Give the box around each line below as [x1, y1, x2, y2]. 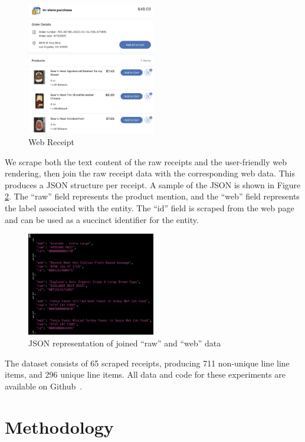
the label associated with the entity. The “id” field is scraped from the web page [5, 201, 294, 214]
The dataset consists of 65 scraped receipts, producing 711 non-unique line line [5, 356, 290, 369]
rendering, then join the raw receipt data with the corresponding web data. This [5, 167, 295, 179]
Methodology [5, 414, 114, 438]
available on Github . [5, 379, 83, 392]
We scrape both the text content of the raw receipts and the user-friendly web [5, 155, 287, 168]
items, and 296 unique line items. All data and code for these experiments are [5, 368, 286, 381]
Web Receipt [28, 135, 74, 148]
